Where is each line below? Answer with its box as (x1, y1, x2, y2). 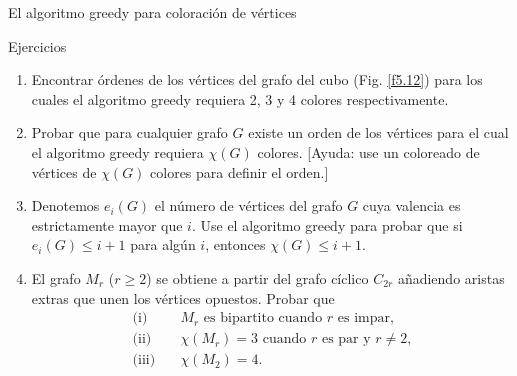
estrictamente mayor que (31, 214, 183, 235)
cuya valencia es (362, 195, 461, 216)
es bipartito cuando (203, 311, 323, 326)
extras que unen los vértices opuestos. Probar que (31, 287, 335, 308)
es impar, (337, 311, 394, 326)
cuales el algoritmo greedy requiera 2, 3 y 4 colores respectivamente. (31, 88, 449, 109)
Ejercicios (8, 35, 67, 56)
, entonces (205, 234, 266, 255)
